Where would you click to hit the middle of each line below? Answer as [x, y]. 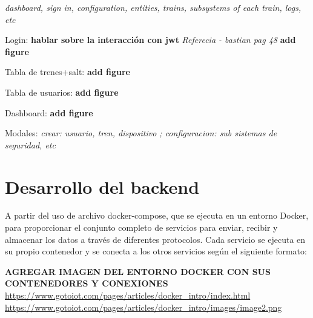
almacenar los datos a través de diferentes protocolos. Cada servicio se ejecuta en [155, 239]
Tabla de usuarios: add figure [62, 92]
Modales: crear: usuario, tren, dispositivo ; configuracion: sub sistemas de [141, 133]
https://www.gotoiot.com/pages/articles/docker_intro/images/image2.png [143, 307]
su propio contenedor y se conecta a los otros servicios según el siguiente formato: [156, 251]
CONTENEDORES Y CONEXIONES [87, 283]
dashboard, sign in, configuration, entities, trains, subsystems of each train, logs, [153, 7]
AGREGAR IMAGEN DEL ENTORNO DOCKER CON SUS [138, 271]
